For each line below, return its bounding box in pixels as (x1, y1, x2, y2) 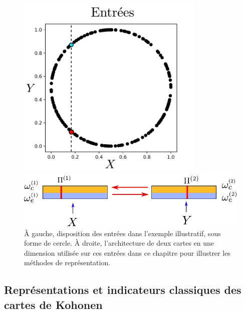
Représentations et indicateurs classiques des (4, 282, 241, 297)
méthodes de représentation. (24, 257, 111, 268)
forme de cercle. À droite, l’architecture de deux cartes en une (24, 238, 214, 248)
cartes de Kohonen (4, 296, 103, 312)
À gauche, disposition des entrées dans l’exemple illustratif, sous (24, 228, 221, 238)
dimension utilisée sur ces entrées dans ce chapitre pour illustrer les (24, 247, 230, 258)
